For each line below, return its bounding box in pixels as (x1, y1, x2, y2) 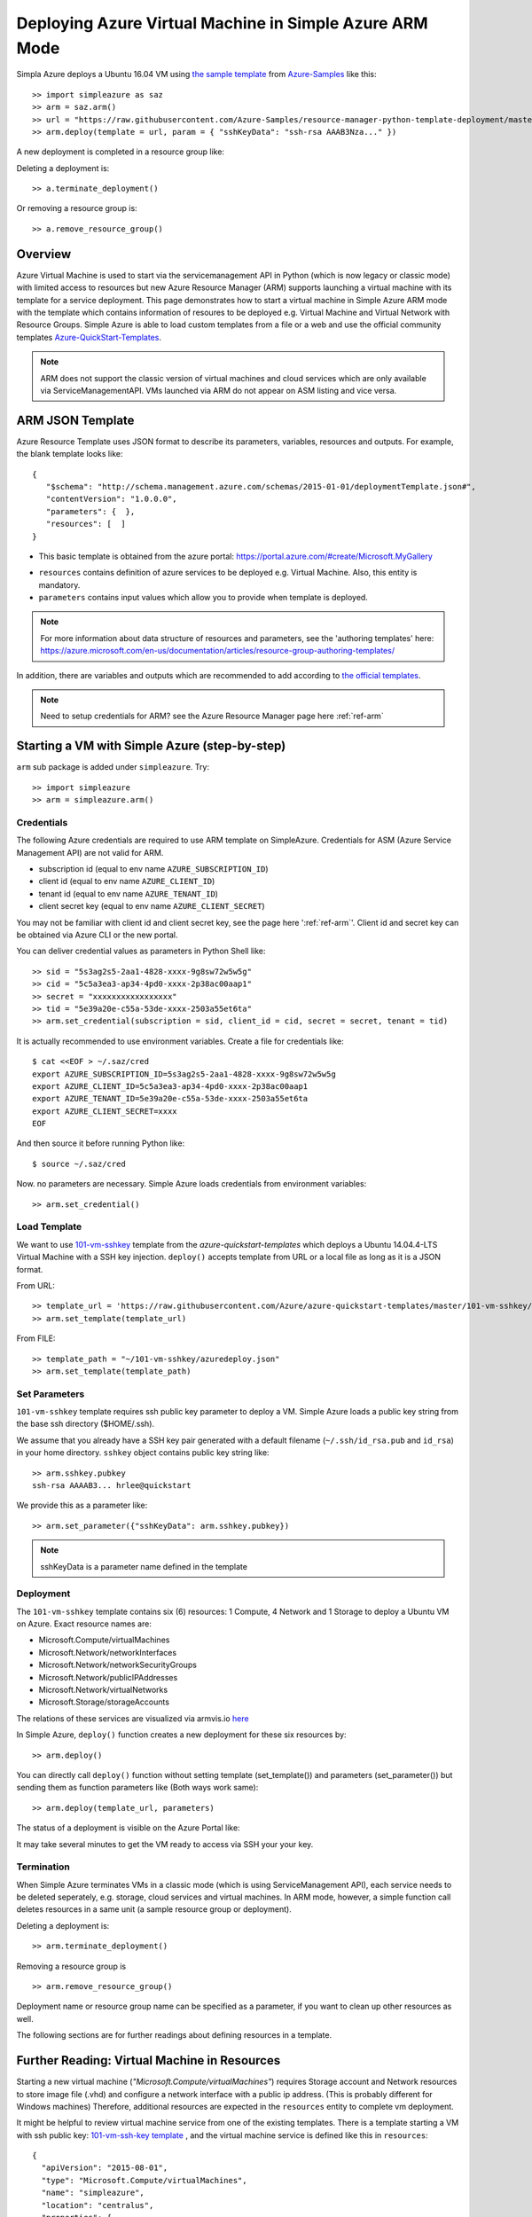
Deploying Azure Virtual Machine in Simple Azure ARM (16, 13, 429, 33)
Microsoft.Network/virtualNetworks (38, 1685, 168, 1696)
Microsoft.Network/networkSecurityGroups (38, 1659, 197, 1671)
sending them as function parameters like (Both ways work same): (16, 1782, 259, 1793)
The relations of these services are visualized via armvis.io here (16, 1712, 249, 1724)
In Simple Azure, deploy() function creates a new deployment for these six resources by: (16, 1729, 347, 1740)
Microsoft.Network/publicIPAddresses (38, 1672, 178, 1682)
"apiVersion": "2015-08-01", (41, 2163, 168, 2173)
